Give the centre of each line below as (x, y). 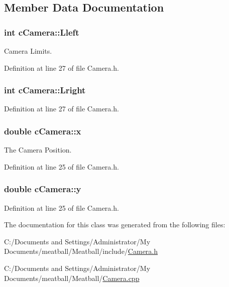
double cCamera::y (43, 189)
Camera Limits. (28, 51)
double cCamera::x (43, 131)
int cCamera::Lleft (42, 32)
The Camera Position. (38, 150)
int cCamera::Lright (45, 90)
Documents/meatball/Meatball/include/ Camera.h (81, 251)
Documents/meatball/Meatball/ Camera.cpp (72, 278)
